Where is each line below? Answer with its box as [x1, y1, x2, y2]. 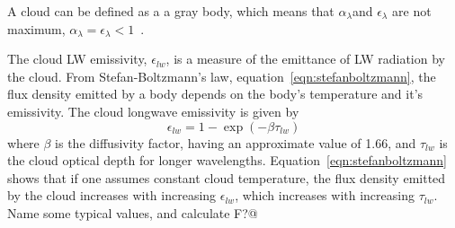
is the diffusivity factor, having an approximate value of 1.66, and [55, 133, 416, 152]
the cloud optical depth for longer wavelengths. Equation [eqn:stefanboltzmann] [7, 151, 447, 170]
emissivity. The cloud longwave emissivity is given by [7, 101, 299, 120]
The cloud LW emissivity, [7, 49, 147, 68]
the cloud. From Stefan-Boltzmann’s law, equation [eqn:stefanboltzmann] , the [7, 66, 436, 85]
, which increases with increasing [235, 186, 415, 205]
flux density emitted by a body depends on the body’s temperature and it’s [7, 84, 424, 103]
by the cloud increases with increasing [7, 186, 217, 205]
